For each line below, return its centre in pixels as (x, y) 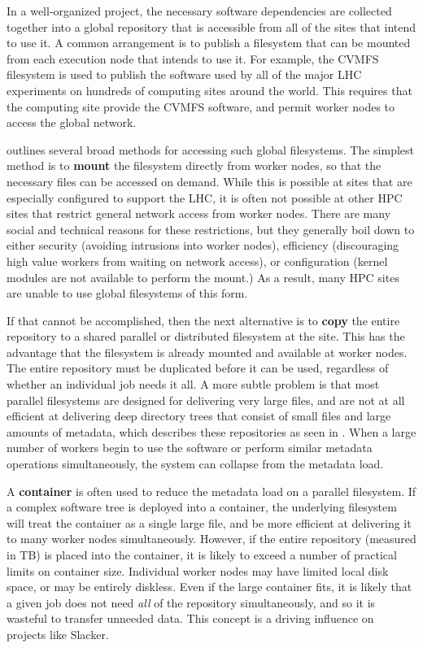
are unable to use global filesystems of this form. (127, 293)
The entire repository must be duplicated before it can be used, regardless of (198, 368)
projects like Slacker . (58, 634)
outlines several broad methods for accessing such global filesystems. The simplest (211, 149)
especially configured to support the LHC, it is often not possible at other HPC (205, 197)
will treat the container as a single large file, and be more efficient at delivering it (209, 522)
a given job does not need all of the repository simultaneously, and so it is (191, 602)
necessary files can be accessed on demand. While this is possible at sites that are (209, 181)
